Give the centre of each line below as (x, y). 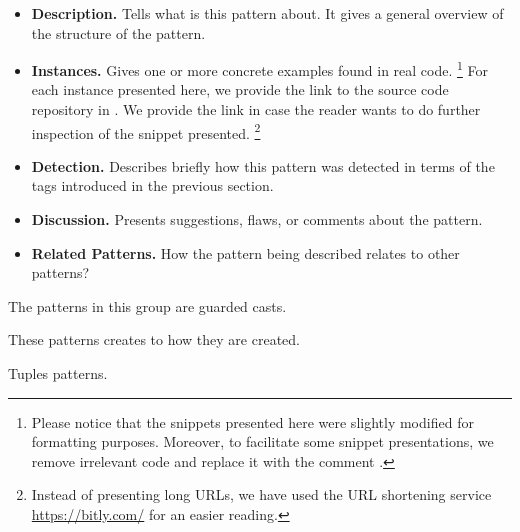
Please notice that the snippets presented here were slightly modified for (252, 421)
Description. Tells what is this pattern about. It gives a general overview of (267, 13)
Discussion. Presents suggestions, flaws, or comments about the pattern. (257, 219)
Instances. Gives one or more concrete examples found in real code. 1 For (259, 68)
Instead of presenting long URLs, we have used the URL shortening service (261, 494)
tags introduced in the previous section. (152, 185)
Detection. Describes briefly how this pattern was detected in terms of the (263, 165)
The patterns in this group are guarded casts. (147, 305)
